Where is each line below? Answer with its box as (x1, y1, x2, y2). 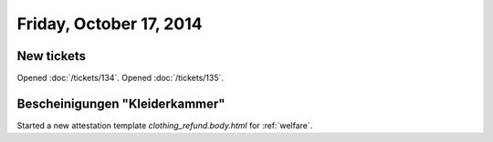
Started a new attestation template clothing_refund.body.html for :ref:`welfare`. (16, 119, 313, 131)
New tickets (16, 48, 87, 64)
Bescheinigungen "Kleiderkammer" (16, 96, 226, 111)
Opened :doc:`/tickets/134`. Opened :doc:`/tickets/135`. (16, 73, 224, 84)
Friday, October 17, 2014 (16, 14, 203, 34)
